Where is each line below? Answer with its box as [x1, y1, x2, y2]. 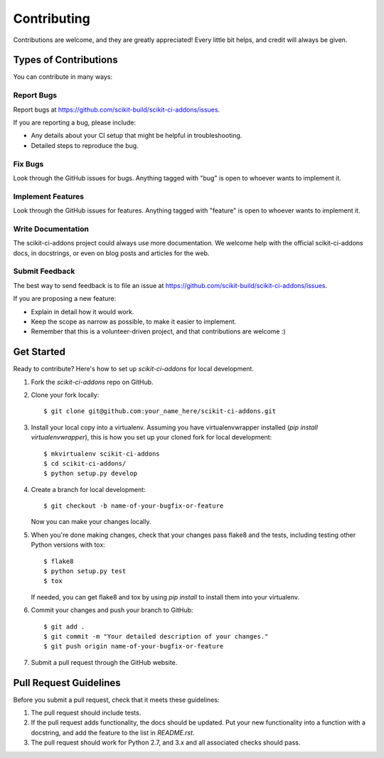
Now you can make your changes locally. [31, 518, 151, 526]
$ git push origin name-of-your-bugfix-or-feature [43, 642, 224, 651]
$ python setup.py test [43, 567, 127, 575]
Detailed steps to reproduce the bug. [31, 141, 139, 149]
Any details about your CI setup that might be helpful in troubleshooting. [31, 132, 242, 140]
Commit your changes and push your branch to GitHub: [31, 606, 193, 614]
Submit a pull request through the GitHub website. [31, 658, 178, 666]
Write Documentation [13, 224, 89, 234]
